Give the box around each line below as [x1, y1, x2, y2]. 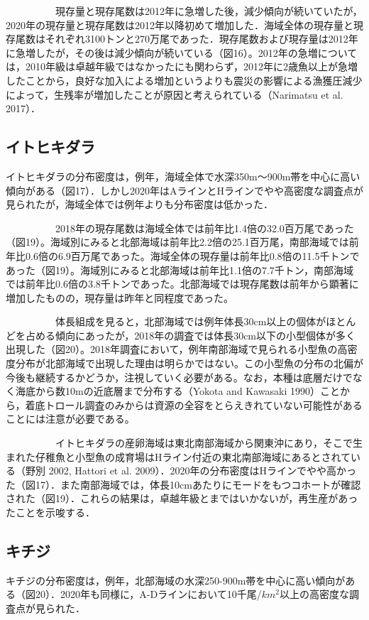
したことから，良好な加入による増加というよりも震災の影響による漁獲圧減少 [6, 72, 363, 87]
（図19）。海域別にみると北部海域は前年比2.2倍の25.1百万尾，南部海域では [6, 234, 349, 249]
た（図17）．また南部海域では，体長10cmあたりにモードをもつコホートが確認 [6, 477, 361, 491]
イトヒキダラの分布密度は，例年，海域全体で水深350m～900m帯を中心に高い [6, 168, 360, 183]
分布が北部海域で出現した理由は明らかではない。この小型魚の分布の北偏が [15, 356, 363, 371]
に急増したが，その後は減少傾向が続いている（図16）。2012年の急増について [6, 45, 358, 60]
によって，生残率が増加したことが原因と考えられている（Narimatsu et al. [6, 87, 343, 102]
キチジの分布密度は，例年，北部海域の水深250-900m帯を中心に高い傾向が [6, 572, 346, 587]
